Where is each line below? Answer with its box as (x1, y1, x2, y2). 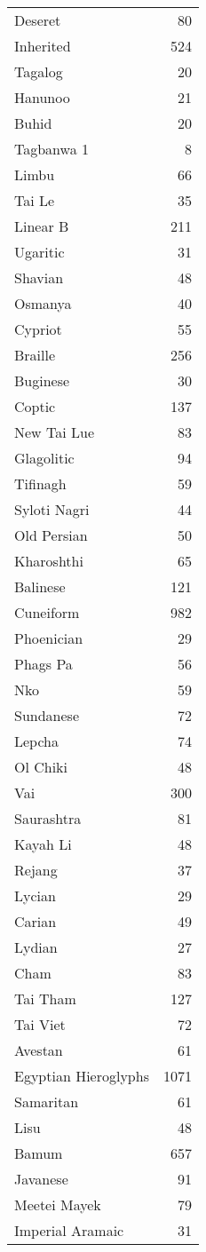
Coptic (14, 396, 56, 416)
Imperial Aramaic (14, 1220, 124, 1240)
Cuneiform (14, 602, 80, 622)
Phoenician (14, 628, 83, 648)
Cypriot (14, 319, 62, 339)
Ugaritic (14, 242, 65, 262)
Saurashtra (14, 808, 82, 828)
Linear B (14, 216, 69, 236)
